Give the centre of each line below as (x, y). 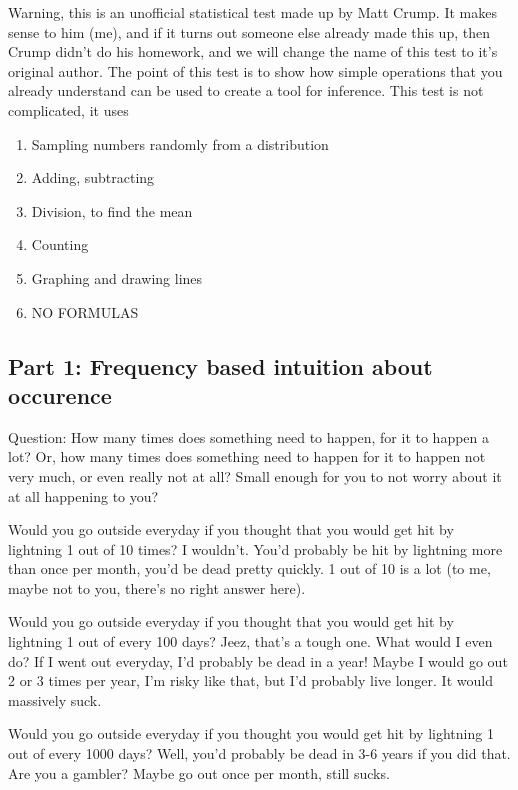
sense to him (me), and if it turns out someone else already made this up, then (249, 31)
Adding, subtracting (93, 177)
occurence (60, 394)
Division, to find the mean (112, 210)
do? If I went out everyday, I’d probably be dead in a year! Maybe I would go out (258, 660)
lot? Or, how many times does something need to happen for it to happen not (247, 456)
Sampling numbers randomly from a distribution (180, 143)
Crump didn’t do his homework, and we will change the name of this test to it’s (253, 51)
